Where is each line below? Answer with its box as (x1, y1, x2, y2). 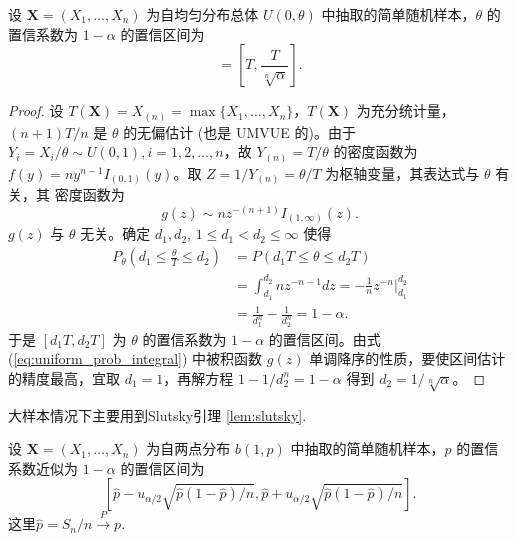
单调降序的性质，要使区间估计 (309, 348, 506, 369)
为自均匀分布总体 (146, 4, 259, 24)
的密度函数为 (333, 141, 418, 162)
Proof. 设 (8, 100, 64, 121)
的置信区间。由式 (268, 328, 381, 349)
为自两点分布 (146, 438, 231, 459)
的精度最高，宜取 (8, 367, 120, 388)
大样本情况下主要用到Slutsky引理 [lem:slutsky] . (8, 404, 307, 425)
